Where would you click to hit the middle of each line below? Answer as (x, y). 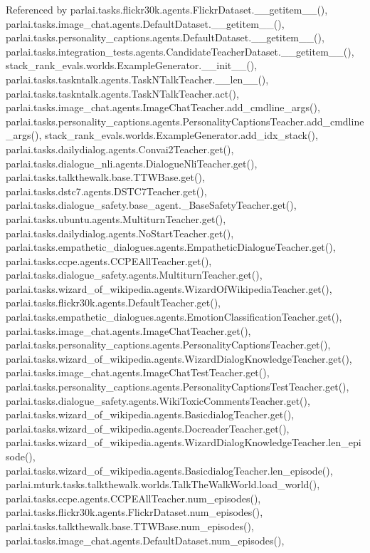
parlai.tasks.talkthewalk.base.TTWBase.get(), (105, 177)
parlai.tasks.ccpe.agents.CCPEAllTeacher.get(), (109, 260)
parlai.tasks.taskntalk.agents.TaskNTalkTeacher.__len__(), (137, 79)
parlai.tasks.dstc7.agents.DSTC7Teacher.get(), (106, 191)
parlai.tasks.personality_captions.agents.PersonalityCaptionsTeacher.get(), (168, 345)
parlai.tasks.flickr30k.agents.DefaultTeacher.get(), (113, 303)
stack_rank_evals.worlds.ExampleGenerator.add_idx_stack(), (181, 135)
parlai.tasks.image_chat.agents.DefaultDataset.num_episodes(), (145, 540)
